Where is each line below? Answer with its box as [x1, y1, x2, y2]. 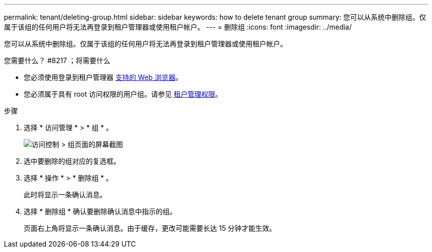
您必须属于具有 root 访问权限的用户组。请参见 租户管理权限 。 [24, 90, 222, 98]
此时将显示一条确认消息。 [24, 190, 107, 199]
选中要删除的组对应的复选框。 [24, 157, 120, 165]
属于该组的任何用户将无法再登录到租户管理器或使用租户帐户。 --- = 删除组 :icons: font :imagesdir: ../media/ [4, 23, 352, 31]
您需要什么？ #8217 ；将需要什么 [4, 56, 110, 65]
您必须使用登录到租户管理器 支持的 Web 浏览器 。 [24, 73, 182, 81]
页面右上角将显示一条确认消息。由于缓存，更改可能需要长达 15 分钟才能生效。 [24, 224, 276, 232]
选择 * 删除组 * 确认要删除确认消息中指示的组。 [24, 207, 177, 216]
